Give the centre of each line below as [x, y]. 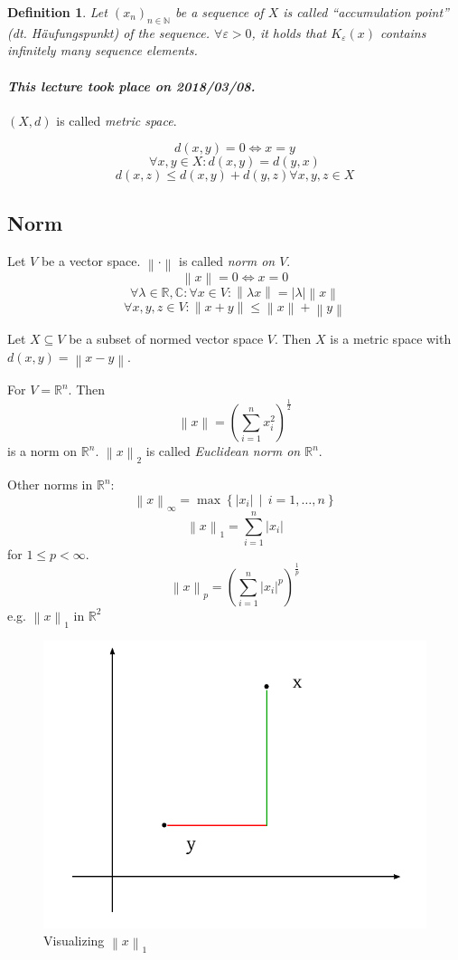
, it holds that [289, 32]
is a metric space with [391, 339]
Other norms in [50, 485]
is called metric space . [117, 120]
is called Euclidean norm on [223, 451]
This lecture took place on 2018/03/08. [131, 86]
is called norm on [227, 260]
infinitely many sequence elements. [103, 50]
